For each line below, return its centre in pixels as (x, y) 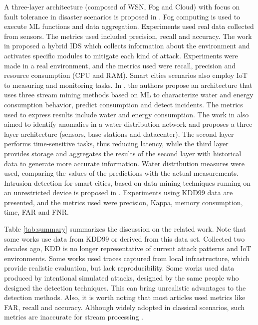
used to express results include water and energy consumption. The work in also (127, 114)
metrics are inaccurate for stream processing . (74, 317)
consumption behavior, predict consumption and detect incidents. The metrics (124, 104)
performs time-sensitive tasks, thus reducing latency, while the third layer (116, 144)
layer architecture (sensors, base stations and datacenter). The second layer (119, 134)
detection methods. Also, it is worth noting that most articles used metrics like (125, 297)
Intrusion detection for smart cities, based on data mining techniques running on (128, 182)
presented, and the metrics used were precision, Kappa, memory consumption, (124, 202)
